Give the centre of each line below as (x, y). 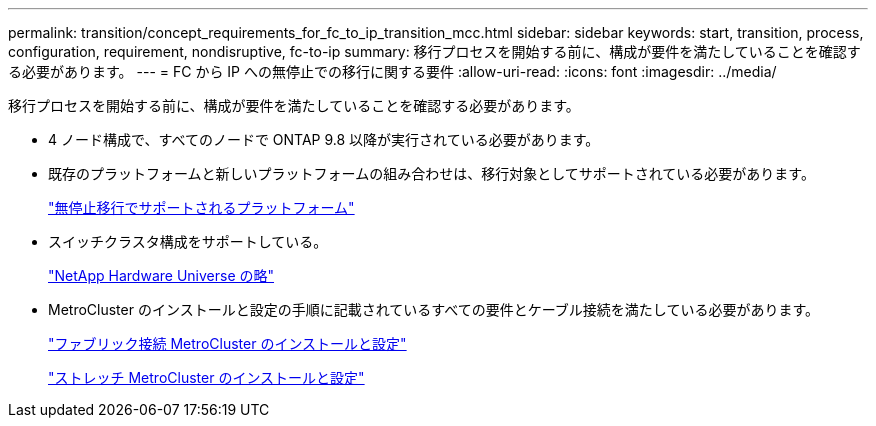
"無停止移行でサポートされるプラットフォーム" (201, 207)
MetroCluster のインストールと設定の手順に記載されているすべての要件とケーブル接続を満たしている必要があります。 (434, 309)
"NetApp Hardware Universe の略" (161, 275)
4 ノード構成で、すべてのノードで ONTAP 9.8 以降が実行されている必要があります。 (324, 139)
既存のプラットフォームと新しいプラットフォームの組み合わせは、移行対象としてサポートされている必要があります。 (431, 173)
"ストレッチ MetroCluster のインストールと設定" (206, 377)
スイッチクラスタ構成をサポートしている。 (188, 241)
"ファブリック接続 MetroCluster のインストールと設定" (227, 343)
